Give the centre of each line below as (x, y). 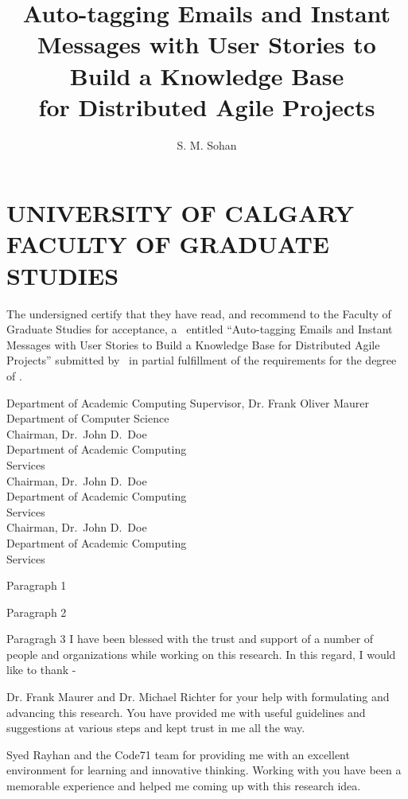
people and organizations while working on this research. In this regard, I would (201, 654)
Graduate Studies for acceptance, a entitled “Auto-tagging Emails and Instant (200, 329)
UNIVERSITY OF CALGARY (181, 213)
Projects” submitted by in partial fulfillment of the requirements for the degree (202, 360)
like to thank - (41, 670)
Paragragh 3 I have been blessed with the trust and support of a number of (190, 639)
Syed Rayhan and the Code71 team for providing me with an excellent (178, 754)
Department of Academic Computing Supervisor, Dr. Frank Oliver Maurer (188, 402)
